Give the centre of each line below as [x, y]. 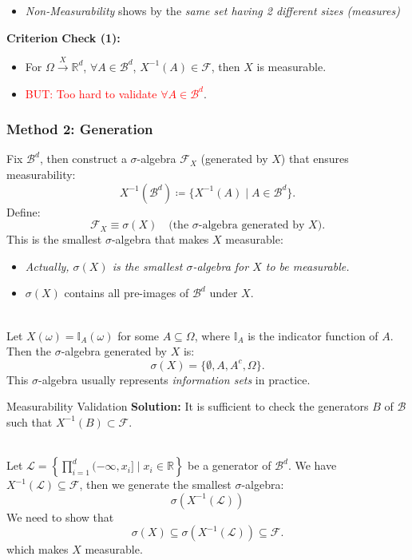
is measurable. [291, 66]
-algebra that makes [160, 239]
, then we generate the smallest [155, 485]
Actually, [47, 266]
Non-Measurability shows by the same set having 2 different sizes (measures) [212, 10]
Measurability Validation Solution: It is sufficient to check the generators [188, 406]
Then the [29, 351]
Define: [24, 211]
